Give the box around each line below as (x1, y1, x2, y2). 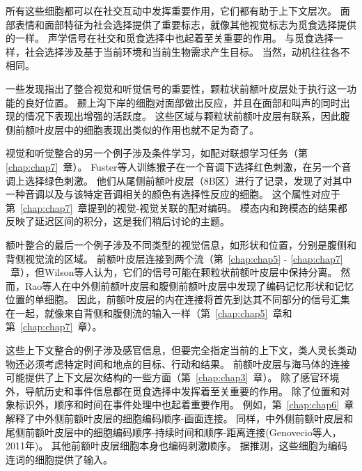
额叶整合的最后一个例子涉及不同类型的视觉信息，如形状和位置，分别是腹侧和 (6, 237, 356, 252)
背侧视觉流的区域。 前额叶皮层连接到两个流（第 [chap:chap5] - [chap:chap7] (6, 251, 343, 265)
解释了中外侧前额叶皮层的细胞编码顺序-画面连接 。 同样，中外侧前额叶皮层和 (6, 411, 354, 426)
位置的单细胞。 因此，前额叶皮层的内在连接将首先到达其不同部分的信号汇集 (6, 292, 350, 307)
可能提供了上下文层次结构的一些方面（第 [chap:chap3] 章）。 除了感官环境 (6, 370, 340, 385)
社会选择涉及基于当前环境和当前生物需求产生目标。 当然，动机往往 (24, 44, 331, 59)
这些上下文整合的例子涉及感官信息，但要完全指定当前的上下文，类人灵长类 (6, 343, 347, 357)
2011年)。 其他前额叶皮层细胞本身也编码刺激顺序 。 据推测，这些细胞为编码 (6, 438, 347, 453)
